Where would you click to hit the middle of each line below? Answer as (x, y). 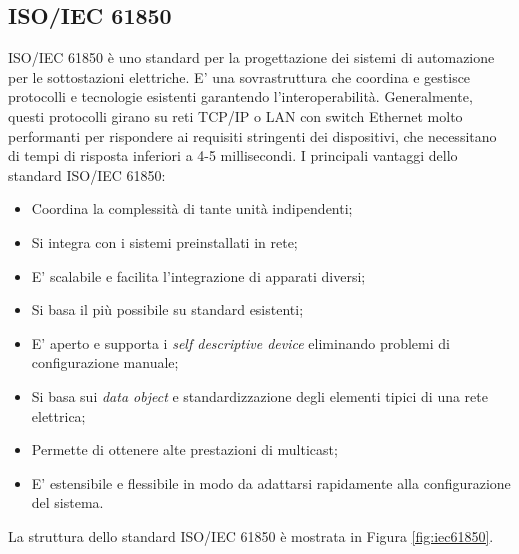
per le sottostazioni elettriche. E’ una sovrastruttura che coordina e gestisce (239, 76)
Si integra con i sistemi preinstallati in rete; (164, 241)
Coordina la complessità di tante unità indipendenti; (192, 208)
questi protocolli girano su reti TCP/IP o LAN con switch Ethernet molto (235, 115)
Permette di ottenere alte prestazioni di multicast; (184, 449)
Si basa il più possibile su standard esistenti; (167, 309)
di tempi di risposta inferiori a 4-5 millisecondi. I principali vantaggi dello (233, 155)
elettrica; (58, 415)
